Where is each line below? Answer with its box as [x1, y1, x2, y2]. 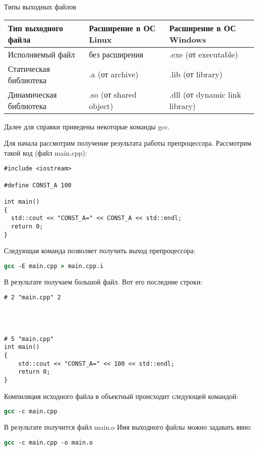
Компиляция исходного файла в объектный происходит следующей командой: [4, 391, 239, 401]
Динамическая [8, 88, 57, 100]
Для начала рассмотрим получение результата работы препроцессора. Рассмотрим [4, 138, 252, 148]
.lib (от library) [169, 68, 223, 80]
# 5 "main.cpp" [4, 335, 54, 342]
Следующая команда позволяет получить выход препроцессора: [4, 245, 195, 256]
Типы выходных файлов [4, 1, 76, 11]
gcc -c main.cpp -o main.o [4, 439, 93, 446]
